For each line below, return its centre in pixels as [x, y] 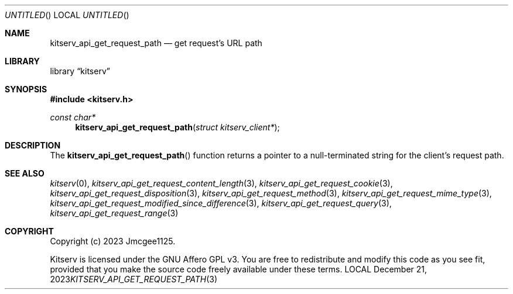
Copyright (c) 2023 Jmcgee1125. [113, 241]
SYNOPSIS [26, 89]
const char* [73, 117]
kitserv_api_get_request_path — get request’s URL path [156, 43]
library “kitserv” [80, 71]
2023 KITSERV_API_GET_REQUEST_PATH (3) [134, 279]
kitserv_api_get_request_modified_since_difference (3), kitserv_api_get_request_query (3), [221, 203]
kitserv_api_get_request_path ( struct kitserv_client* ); [177, 127]
